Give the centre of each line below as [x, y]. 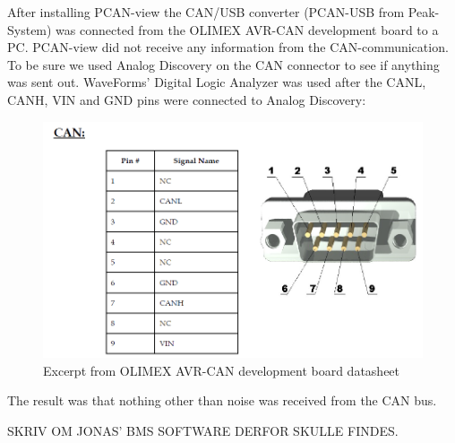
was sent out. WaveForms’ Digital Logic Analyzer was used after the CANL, [217, 82]
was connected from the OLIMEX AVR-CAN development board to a [247, 29]
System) [30, 29]
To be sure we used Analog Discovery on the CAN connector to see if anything [223, 64]
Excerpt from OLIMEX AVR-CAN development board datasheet [222, 370]
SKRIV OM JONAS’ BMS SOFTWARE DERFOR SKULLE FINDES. [203, 430]
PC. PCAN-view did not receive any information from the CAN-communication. [228, 47]
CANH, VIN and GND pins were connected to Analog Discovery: [187, 99]
